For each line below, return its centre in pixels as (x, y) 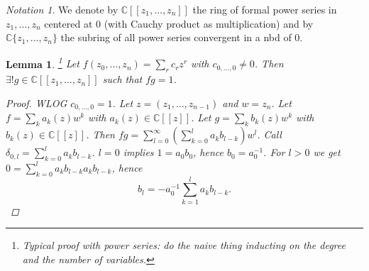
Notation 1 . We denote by (62, 9)
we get (327, 152)
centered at (68, 23)
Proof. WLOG (37, 103)
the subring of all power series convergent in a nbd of (176, 37)
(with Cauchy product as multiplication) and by (209, 23)
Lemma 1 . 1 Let (43, 62)
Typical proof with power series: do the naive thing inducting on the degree (184, 245)
